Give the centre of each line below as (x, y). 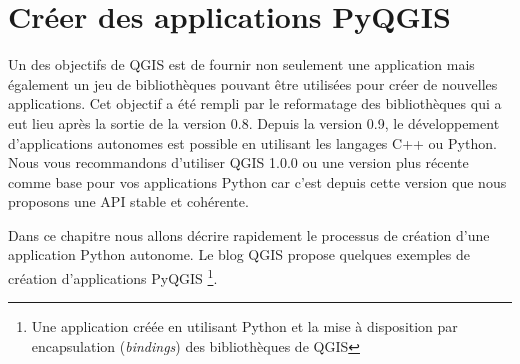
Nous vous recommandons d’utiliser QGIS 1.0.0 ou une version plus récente (238, 162)
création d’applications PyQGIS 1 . (113, 276)
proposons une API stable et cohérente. (128, 201)
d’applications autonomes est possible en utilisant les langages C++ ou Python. (252, 142)
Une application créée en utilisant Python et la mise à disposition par (244, 326)
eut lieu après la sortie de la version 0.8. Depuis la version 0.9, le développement (254, 122)
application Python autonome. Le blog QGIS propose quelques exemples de (239, 254)
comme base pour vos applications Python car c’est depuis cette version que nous (257, 181)
